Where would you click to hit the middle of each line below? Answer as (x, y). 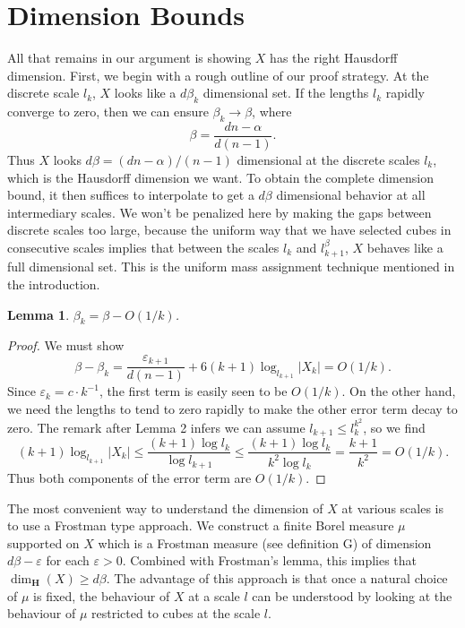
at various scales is (393, 508)
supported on (43, 542)
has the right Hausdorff (334, 58)
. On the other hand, (399, 391)
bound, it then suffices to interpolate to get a (131, 195)
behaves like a (405, 247)
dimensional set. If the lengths (286, 93)
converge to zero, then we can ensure (108, 112)
